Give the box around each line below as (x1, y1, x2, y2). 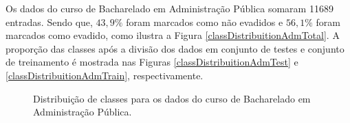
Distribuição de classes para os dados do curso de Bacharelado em (33, 91, 311, 105)
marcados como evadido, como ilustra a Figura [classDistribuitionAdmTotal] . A (6, 28, 340, 42)
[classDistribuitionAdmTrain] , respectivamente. (6, 68, 204, 82)
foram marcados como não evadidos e (126, 14, 283, 29)
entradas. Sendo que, (6, 14, 93, 29)
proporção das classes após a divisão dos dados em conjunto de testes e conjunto (6, 41, 344, 55)
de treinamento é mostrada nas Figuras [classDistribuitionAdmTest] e (6, 55, 298, 69)
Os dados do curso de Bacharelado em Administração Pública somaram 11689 (6, 1, 333, 15)
